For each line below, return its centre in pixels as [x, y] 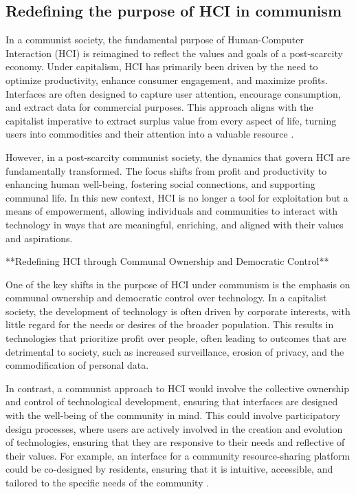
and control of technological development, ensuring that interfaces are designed [172, 401]
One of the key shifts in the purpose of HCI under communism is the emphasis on [178, 284]
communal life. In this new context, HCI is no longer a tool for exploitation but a [177, 197]
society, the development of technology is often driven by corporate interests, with [178, 311]
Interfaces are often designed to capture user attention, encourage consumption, [173, 93]
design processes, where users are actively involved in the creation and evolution [174, 428]
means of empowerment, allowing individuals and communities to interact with [171, 211]
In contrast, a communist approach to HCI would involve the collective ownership [178, 388]
